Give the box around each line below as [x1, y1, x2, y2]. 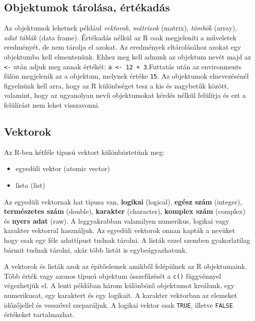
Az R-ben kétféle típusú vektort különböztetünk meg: [4, 146, 165, 157]
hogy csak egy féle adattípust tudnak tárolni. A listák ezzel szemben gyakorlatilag [4, 235, 250, 245]
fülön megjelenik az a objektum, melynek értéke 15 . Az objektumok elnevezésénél [4, 71, 249, 81]
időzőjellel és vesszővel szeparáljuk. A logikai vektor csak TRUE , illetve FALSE [4, 299, 233, 310]
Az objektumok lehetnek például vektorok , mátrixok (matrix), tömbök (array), [4, 23, 237, 33]
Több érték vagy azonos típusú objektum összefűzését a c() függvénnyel [4, 270, 221, 281]
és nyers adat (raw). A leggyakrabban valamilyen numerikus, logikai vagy [4, 215, 229, 226]
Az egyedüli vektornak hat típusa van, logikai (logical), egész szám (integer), [4, 196, 242, 206]
